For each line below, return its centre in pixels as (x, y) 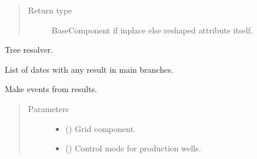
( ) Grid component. (101, 128)
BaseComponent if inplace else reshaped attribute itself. (152, 30)
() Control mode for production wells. (133, 148)
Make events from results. (51, 89)
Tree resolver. (29, 50)
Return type (50, 10)
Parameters (48, 108)
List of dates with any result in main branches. (89, 69)
